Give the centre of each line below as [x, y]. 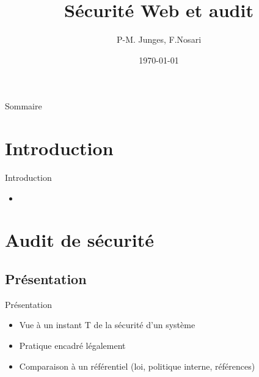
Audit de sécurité [79, 240]
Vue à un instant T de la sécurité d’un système [107, 325]
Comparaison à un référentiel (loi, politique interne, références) [137, 366]
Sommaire [24, 106]
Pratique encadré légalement [72, 345]
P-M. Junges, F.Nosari [159, 39]
